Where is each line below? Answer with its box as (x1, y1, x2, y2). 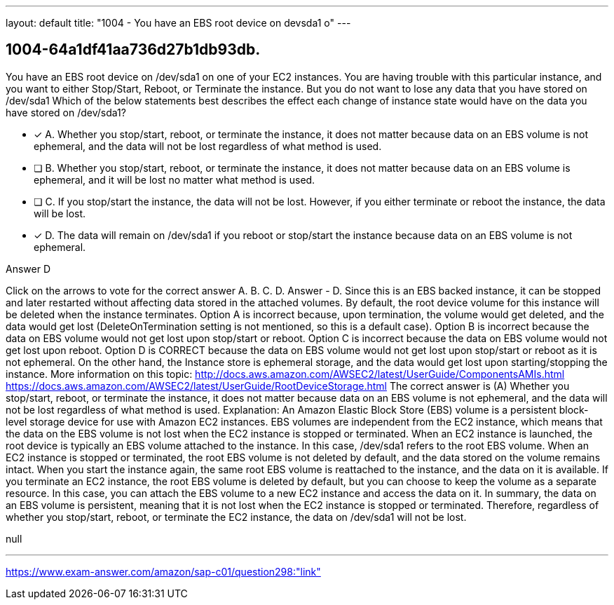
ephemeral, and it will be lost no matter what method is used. (34, 173, 315, 186)
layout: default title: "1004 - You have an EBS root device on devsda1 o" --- (6, 17, 351, 29)
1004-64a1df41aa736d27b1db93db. (6, 41, 261, 59)
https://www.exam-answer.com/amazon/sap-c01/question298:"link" (6, 565, 321, 578)
